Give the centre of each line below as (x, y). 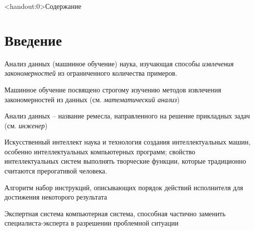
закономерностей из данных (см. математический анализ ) (92, 99)
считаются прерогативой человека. (56, 171)
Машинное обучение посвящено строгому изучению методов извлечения (113, 89)
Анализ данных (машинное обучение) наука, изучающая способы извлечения (119, 63)
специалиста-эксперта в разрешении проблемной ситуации (91, 223)
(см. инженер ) (26, 125)
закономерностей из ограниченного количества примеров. (91, 73)
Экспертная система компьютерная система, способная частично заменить (115, 213)
